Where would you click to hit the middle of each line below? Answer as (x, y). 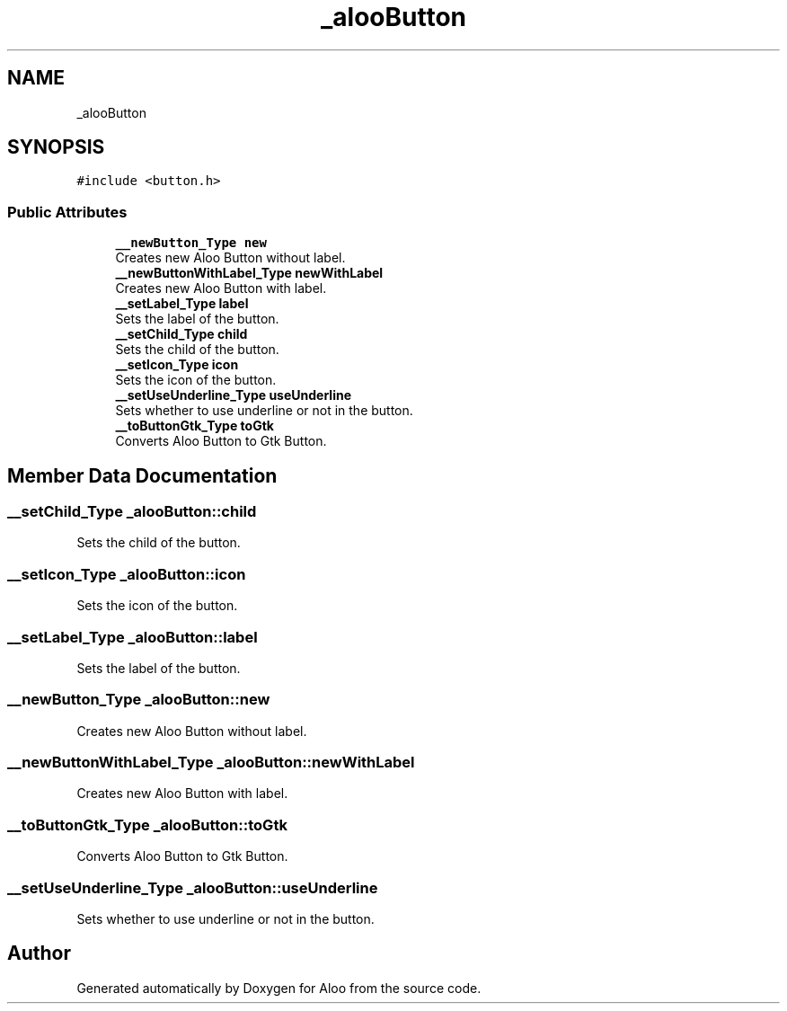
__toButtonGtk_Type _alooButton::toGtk (147, 825)
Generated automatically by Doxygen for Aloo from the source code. (279, 988)
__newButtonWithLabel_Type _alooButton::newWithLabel (211, 763)
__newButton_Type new (191, 243)
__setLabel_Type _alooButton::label (133, 637)
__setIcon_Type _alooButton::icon (127, 574)
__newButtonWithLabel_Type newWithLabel (249, 273)
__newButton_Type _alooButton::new (139, 700)
